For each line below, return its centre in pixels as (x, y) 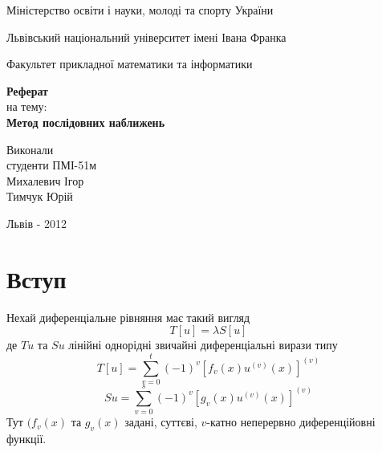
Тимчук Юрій (40, 196)
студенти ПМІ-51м (52, 165)
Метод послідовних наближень (86, 122)
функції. (26, 438)
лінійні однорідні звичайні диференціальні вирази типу (203, 345)
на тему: (27, 106)
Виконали (30, 149)
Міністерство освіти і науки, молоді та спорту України (140, 10)
